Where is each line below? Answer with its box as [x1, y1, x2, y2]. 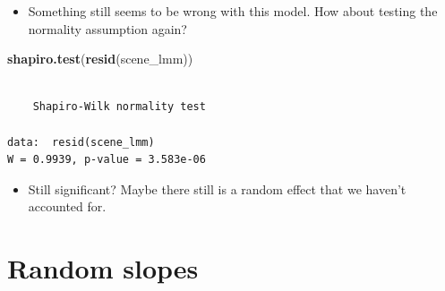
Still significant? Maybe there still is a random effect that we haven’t [28, 179, 406, 198]
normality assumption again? [28, 19, 187, 38]
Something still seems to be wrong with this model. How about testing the [28, 2, 438, 20]
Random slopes [7, 250, 199, 287]
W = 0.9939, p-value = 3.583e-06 [7, 153, 206, 167]
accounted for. [28, 197, 107, 216]
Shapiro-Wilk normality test [32, 100, 206, 114]
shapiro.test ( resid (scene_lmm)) [7, 49, 193, 68]
